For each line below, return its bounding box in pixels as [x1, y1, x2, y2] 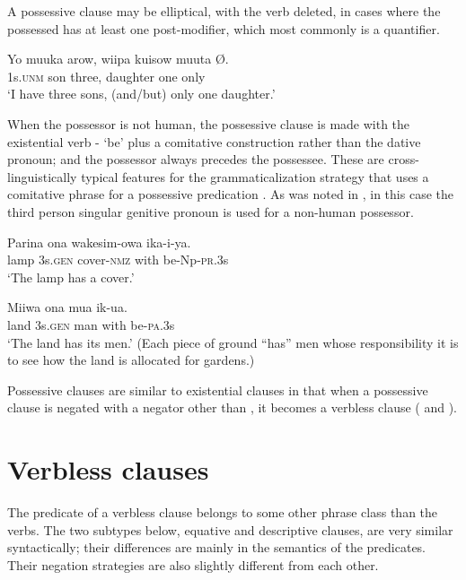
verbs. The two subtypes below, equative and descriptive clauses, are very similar [7, 520, 453, 539]
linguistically [7, 167, 77, 186]
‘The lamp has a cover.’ [7, 267, 135, 286]
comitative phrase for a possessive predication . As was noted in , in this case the [7, 185, 453, 203]
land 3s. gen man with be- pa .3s [7, 315, 175, 333]
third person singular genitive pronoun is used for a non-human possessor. [7, 202, 414, 221]
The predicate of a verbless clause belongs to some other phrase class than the [7, 503, 438, 521]
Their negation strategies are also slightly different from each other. [7, 555, 379, 574]
